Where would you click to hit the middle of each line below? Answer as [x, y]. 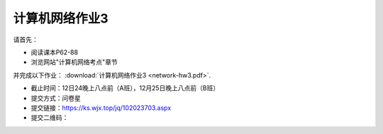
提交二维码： [50, 118]
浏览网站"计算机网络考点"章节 [74, 62]
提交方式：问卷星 [56, 98]
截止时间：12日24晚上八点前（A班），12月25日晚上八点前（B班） [125, 88]
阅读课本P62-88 [54, 52]
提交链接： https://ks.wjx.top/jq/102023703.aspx [101, 108]
